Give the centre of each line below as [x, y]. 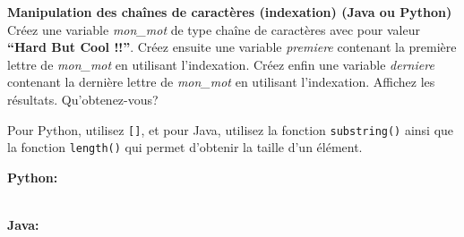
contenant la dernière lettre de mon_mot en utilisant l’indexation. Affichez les [221, 82]
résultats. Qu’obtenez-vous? [83, 99]
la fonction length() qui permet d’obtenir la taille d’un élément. [185, 147]
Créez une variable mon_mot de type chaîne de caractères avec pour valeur [214, 29]
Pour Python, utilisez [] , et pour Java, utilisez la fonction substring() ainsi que [231, 129]
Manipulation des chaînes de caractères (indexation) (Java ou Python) [230, 12]
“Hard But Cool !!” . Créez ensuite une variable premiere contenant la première [232, 47]
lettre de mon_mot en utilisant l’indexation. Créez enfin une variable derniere [221, 64]
